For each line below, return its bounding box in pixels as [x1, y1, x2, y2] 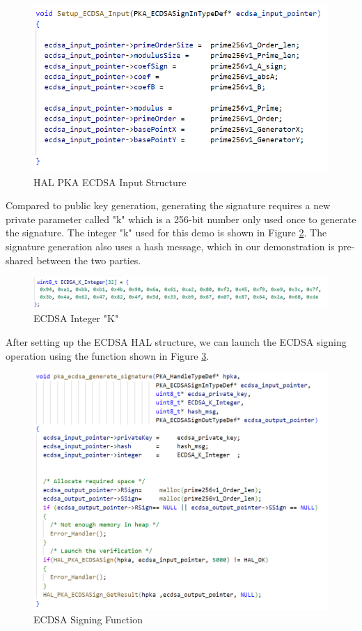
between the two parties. [36, 252, 141, 267]
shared [6, 252, 33, 267]
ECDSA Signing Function [33, 612, 143, 627]
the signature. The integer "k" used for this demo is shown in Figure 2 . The [6, 225, 327, 240]
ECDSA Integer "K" [33, 311, 119, 326]
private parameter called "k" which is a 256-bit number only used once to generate [6, 211, 356, 226]
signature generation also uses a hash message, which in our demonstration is [6, 239, 335, 254]
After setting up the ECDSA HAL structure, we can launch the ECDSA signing [6, 334, 347, 349]
